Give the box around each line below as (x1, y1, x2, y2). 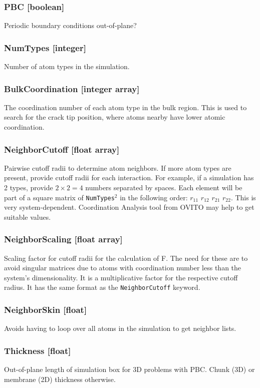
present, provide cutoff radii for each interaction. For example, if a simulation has (4, 172, 254, 183)
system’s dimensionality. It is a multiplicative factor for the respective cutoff (4, 272, 238, 282)
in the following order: (120, 192, 188, 202)
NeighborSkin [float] (4, 303, 87, 316)
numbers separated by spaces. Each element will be (85, 182, 242, 193)
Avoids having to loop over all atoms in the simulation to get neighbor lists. (4, 323, 236, 333)
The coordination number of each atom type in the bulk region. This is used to (4, 102, 247, 112)
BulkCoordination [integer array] (4, 82, 140, 95)
